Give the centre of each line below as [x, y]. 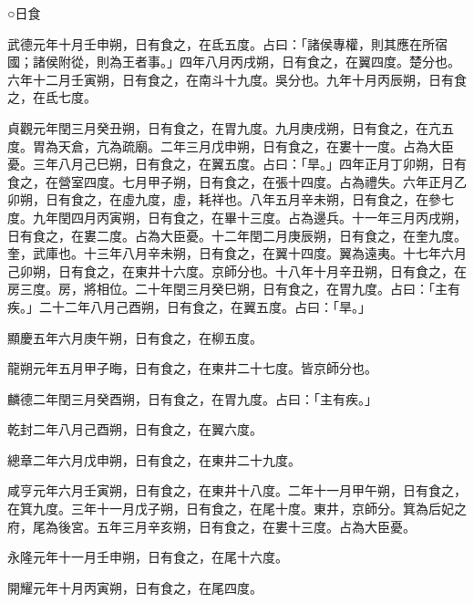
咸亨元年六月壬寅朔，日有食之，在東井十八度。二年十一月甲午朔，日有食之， [237, 490]
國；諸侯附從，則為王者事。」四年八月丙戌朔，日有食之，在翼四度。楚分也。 [234, 62]
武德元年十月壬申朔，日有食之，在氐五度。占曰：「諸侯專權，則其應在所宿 [227, 43]
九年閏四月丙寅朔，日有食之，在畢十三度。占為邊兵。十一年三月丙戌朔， [249, 217]
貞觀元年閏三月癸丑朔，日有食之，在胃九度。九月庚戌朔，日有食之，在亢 [224, 127]
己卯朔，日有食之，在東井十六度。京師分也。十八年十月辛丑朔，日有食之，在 [237, 270]
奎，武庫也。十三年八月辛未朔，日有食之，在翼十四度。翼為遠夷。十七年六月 [237, 253]
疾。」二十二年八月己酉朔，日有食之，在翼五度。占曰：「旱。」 [189, 306]
